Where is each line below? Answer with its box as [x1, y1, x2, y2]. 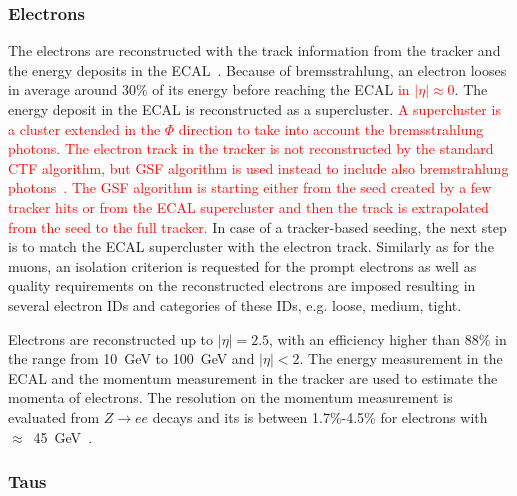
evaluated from [8, 406, 100, 427]
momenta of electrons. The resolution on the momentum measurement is [8, 387, 453, 408]
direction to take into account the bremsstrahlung [178, 118, 484, 139]
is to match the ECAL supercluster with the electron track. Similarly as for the [8, 236, 494, 257]
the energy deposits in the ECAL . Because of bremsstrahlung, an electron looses [8, 59, 507, 80]
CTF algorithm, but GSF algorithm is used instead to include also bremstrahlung [8, 157, 509, 178]
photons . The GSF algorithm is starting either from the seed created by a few [8, 177, 492, 198]
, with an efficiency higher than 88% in [269, 328, 507, 349]
